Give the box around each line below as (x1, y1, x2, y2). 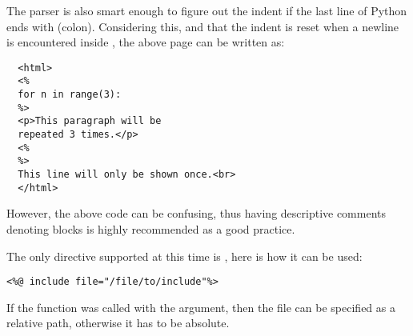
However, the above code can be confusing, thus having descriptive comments (6, 205, 387, 222)
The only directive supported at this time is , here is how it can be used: (6, 247, 363, 264)
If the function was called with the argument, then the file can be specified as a (6, 298, 395, 315)
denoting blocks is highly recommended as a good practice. (6, 220, 295, 237)
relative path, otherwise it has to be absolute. (6, 314, 230, 331)
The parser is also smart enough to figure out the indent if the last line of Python (6, 2, 407, 18)
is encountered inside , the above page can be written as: (6, 34, 285, 50)
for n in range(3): (18, 89, 122, 101)
